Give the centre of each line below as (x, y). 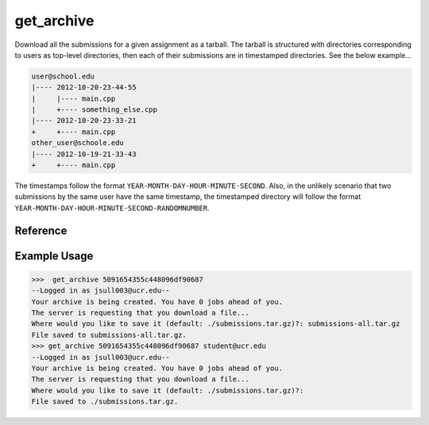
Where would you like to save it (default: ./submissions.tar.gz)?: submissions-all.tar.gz (216, 324)
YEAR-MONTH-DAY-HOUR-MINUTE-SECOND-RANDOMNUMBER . (112, 208)
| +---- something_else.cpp (95, 110)
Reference (41, 230)
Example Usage (54, 256)
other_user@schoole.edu (78, 143)
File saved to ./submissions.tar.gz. (105, 402)
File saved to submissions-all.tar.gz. (109, 335)
